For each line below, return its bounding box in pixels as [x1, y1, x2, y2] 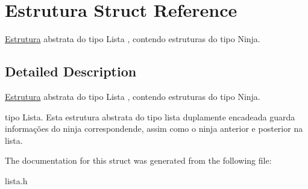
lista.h [5, 174, 28, 187]
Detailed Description [5, 62, 137, 81]
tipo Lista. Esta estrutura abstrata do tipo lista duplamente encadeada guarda [5, 110, 295, 123]
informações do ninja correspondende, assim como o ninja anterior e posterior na [5, 122, 303, 135]
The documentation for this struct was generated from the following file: [5, 154, 272, 167]
